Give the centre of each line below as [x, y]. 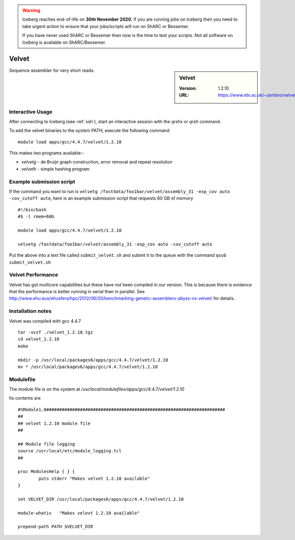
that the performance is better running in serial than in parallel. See [77, 292]
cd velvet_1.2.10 [39, 339]
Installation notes [30, 311]
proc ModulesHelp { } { [46, 472]
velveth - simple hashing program [56, 169]
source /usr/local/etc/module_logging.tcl [70, 451]
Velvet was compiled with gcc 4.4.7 [45, 321]
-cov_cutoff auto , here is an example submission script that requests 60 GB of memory [101, 198]
